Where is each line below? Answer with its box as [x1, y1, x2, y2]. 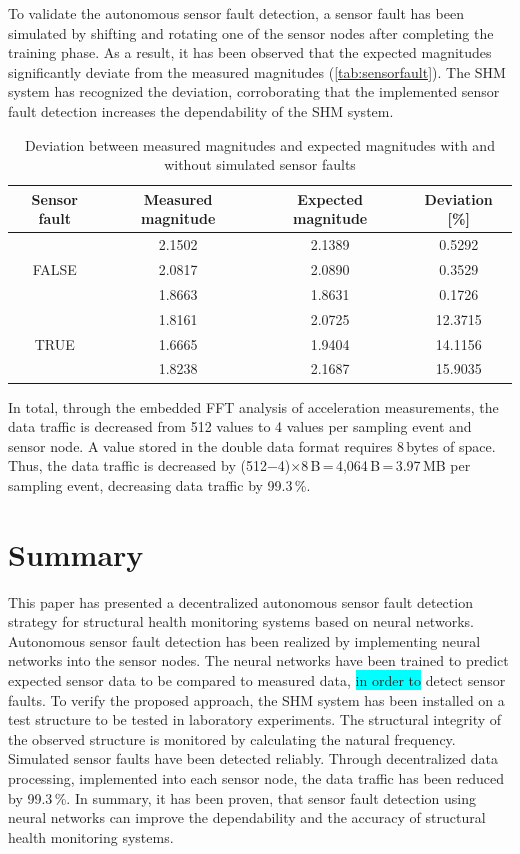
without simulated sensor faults [164, 154, 356, 175]
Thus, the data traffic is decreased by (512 [8, 455, 267, 476]
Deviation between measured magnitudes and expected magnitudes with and [25, 134, 495, 155]
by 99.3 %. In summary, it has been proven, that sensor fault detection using [8, 787, 476, 808]
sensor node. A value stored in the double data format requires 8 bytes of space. [8, 435, 496, 456]
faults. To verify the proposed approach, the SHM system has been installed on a [8, 689, 505, 710]
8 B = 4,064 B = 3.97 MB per [301, 455, 471, 476]
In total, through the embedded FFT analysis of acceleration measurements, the [8, 396, 499, 417]
